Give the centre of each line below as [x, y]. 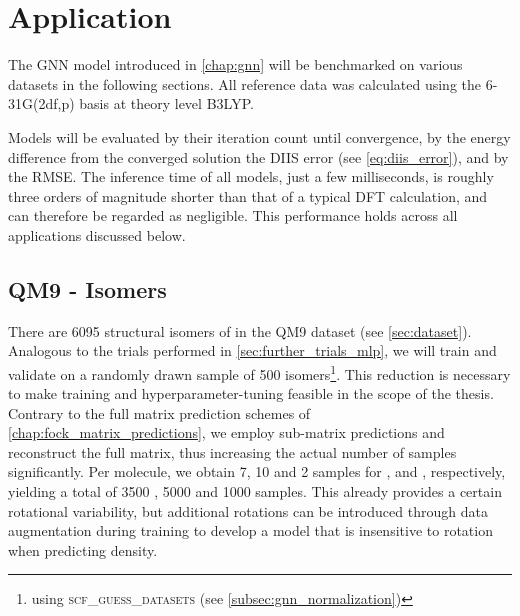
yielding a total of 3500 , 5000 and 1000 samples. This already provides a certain [255, 491]
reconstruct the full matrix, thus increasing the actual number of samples [232, 451]
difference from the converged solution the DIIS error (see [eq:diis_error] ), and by [258, 156]
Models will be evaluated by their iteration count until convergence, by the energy [259, 136]
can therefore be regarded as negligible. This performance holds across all [233, 215]
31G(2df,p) [41, 103]
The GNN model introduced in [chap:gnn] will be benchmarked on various [235, 64]
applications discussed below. [97, 234]
